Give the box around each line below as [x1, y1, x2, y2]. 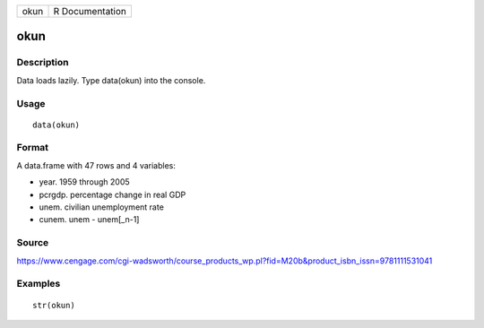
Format [16, 142, 49, 154]
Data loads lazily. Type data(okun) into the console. [16, 74, 206, 85]
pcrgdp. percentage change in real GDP [39, 189, 186, 200]
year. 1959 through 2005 [39, 177, 130, 187]
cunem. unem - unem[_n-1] [39, 214, 140, 225]
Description [16, 56, 69, 69]
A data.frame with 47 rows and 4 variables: [16, 160, 177, 170]
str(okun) [32, 300, 75, 310]
